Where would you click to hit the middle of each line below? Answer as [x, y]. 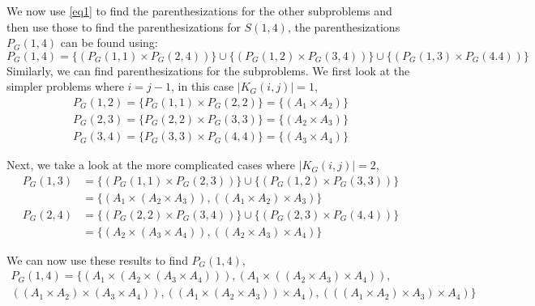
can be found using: [109, 42]
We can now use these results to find [97, 259]
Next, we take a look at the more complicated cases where [151, 165]
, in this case [203, 86]
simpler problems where [65, 86]
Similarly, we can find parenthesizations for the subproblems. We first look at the [208, 70]
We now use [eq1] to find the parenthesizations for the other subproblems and [199, 11]
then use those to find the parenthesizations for [124, 26]
